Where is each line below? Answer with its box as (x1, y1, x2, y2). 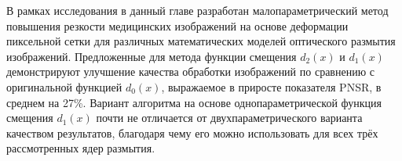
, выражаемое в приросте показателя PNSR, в (161, 78, 382, 95)
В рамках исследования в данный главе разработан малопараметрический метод (6, 2, 389, 18)
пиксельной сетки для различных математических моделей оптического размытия (6, 33, 396, 49)
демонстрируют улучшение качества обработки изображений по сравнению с (6, 63, 375, 80)
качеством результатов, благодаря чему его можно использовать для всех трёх (6, 124, 378, 141)
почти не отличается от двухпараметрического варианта (96, 109, 363, 126)
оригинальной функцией (6, 78, 122, 95)
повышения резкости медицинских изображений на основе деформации (6, 17, 349, 34)
